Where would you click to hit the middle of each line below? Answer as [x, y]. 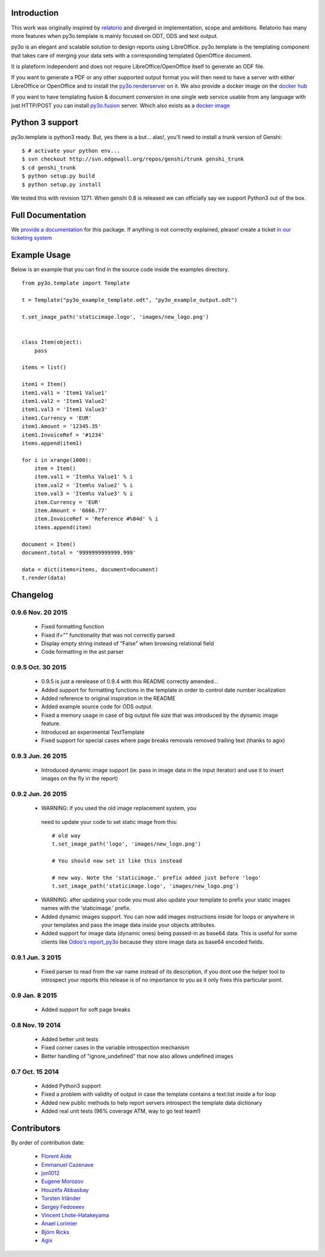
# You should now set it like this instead [117, 861]
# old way [66, 836]
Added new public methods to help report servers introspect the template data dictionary [152, 1102]
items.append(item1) [52, 443]
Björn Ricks [55, 1232]
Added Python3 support [71, 1086]
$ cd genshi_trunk [49, 167]
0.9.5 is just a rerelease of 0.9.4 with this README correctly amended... [130, 681]
